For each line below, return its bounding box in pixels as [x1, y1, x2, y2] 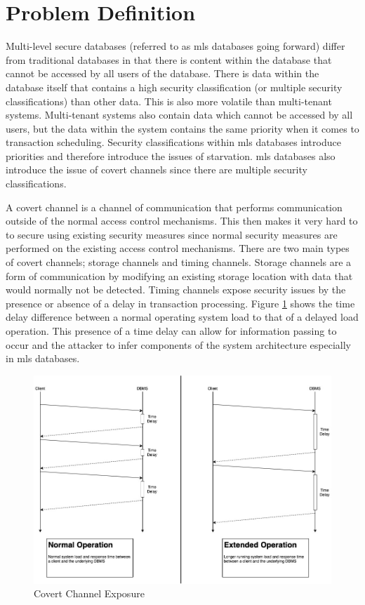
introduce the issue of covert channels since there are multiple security [6, 162, 307, 177]
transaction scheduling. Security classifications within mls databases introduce [6, 135, 341, 149]
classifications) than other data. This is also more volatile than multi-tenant [6, 93, 332, 108]
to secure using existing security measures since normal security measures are [6, 227, 338, 241]
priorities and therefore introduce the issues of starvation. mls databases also [6, 148, 336, 163]
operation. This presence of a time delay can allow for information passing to [6, 324, 337, 338]
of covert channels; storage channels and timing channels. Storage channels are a [6, 255, 352, 270]
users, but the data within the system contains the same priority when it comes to [6, 121, 359, 135]
